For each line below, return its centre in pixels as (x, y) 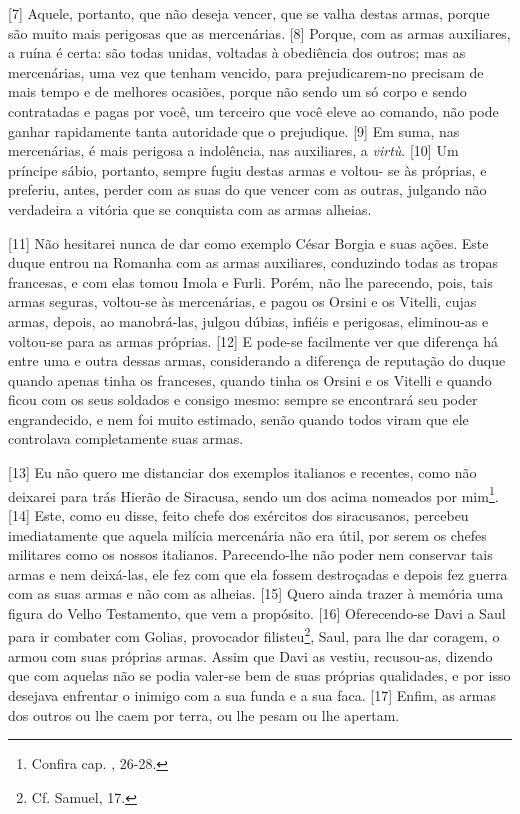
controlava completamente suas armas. (126, 438)
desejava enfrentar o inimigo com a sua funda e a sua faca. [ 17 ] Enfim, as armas (252, 694)
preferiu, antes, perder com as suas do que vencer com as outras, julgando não (247, 189)
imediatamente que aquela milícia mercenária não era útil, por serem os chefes (247, 534)
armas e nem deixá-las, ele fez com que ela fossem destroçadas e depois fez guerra (258, 573)
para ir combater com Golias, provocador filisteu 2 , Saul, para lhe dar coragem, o (254, 635)
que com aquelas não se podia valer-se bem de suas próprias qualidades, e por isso (259, 675)
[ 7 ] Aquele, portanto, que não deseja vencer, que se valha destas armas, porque (249, 13)
